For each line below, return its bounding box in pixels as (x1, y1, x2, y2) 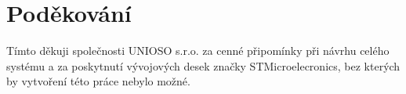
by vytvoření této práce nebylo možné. (6, 73, 190, 89)
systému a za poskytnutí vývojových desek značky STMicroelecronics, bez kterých (6, 57, 401, 74)
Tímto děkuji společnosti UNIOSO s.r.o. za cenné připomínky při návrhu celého (6, 42, 390, 59)
